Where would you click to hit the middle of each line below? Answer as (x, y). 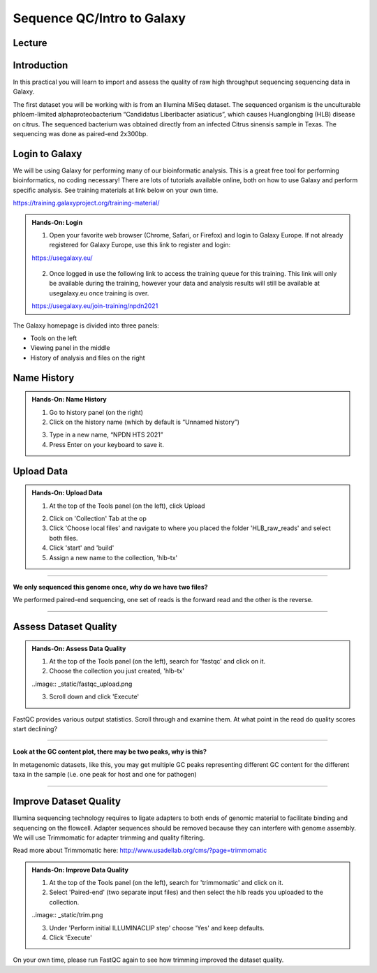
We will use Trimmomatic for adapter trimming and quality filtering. (109, 837)
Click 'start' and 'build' (82, 548)
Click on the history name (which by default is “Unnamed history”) (145, 422)
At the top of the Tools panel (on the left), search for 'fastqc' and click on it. (157, 661)
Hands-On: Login (57, 222)
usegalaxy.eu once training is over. (99, 293)
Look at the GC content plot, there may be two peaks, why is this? (110, 752)
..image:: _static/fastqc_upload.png (82, 684)
